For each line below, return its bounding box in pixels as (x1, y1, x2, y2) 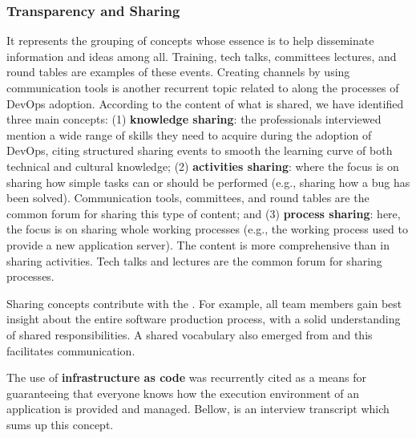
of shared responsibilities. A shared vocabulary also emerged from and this (6, 326, 373, 343)
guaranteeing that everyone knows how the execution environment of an (6, 384, 360, 401)
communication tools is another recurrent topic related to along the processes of (6, 79, 399, 95)
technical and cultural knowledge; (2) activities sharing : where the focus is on (6, 157, 399, 174)
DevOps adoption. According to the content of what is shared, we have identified (6, 95, 404, 112)
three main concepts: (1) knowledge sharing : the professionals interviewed (6, 111, 382, 128)
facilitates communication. (6, 342, 135, 359)
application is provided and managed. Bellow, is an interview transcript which (6, 400, 390, 417)
